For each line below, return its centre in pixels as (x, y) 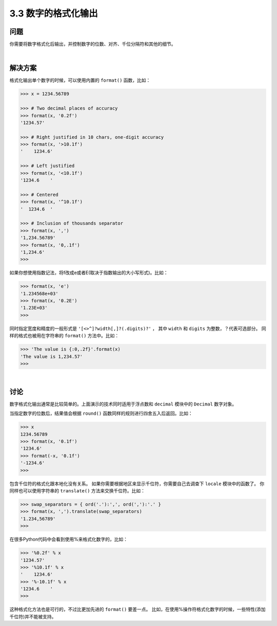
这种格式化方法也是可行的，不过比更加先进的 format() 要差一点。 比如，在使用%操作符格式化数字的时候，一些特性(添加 (138, 610)
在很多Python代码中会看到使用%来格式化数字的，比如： (69, 539)
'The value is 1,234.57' (52, 356)
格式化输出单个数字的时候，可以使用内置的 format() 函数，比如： (80, 80)
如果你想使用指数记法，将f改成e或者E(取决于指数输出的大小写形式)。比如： (89, 273)
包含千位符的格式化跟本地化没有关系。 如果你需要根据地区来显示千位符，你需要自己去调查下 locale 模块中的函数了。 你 (137, 484)
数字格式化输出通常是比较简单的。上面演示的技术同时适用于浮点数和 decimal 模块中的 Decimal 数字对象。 (123, 404)
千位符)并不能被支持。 (33, 616)
